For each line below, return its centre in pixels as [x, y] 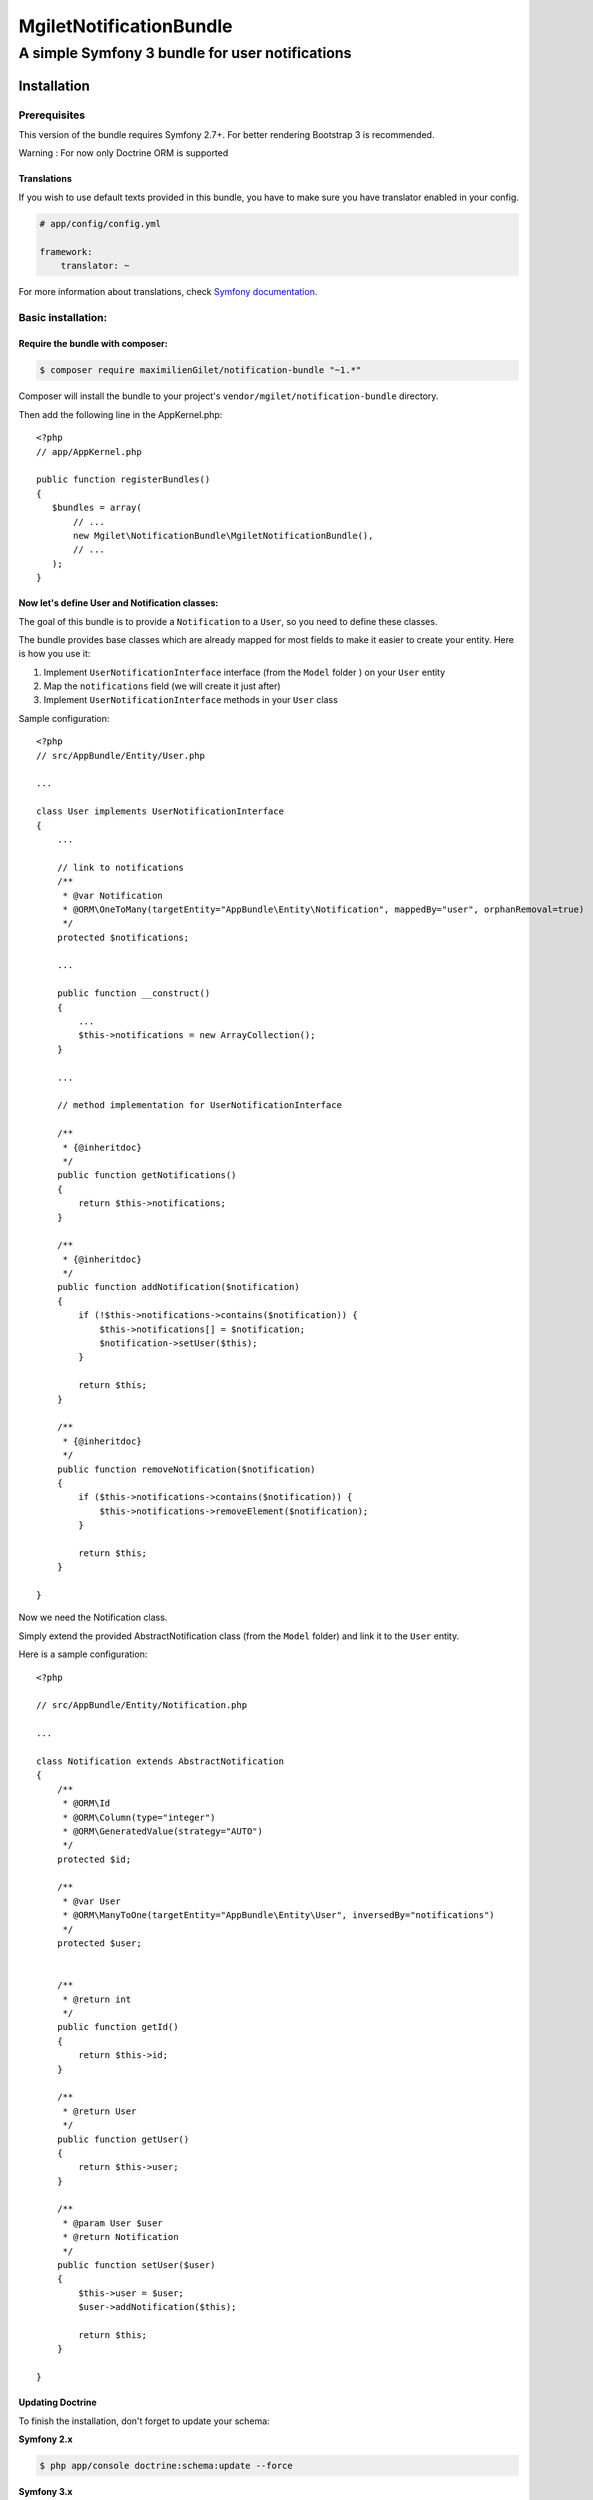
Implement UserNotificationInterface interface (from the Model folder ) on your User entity [244, 672]
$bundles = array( [96, 508]
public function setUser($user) [136, 2265]
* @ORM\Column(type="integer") [139, 1817]
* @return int [97, 1999]
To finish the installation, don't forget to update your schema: [144, 2421]
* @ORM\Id [86, 1803]
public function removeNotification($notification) [186, 1469]
